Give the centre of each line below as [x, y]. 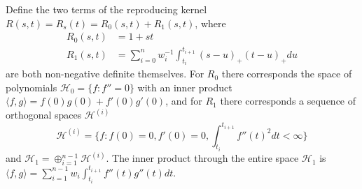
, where [210, 23]
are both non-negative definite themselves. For [105, 74]
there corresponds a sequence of [288, 101]
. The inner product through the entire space [202, 158]
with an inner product [185, 87]
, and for [184, 101]
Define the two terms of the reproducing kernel [106, 9]
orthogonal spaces [44, 115]
